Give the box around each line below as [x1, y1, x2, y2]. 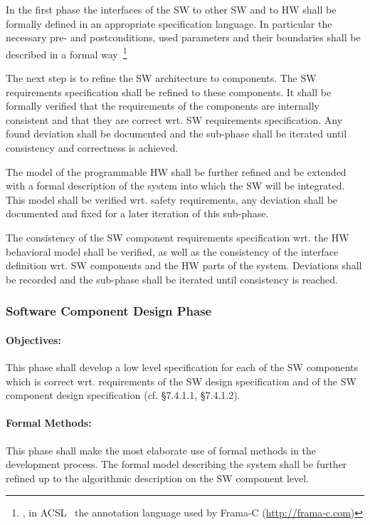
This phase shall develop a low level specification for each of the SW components [6, 359, 359, 374]
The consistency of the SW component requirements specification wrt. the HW [6, 229, 349, 244]
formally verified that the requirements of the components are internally [6, 98, 320, 113]
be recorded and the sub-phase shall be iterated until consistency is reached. [6, 271, 338, 286]
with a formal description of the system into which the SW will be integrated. [6, 178, 345, 193]
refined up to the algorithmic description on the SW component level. [6, 470, 310, 485]
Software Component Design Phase [6, 302, 212, 320]
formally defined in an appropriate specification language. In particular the [6, 16, 332, 31]
